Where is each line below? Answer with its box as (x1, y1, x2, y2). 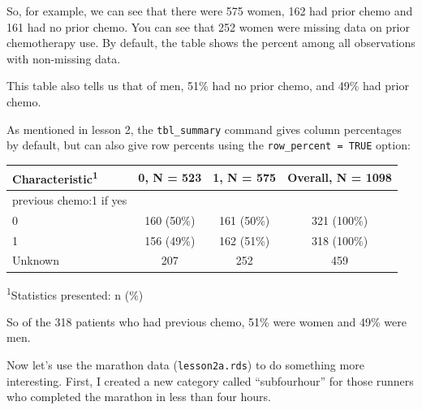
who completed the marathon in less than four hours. (6, 388, 271, 405)
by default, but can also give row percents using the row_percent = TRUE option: (6, 136, 411, 153)
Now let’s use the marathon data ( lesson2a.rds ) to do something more (6, 356, 364, 373)
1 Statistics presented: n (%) (6, 283, 144, 303)
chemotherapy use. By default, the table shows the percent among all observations (6, 34, 416, 51)
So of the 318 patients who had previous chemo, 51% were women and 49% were (6, 313, 407, 330)
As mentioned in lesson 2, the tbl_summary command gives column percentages (6, 120, 402, 137)
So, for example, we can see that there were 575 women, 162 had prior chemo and (6, 2, 413, 19)
